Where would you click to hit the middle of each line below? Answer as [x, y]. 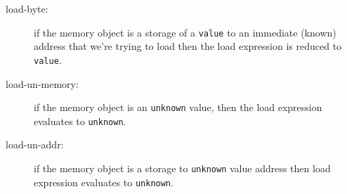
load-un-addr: [35, 144]
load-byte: [27, 8]
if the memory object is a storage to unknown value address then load [182, 168]
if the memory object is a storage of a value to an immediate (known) [185, 32]
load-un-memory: [42, 83]
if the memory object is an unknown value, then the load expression [178, 107]
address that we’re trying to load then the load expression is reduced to [188, 46]
